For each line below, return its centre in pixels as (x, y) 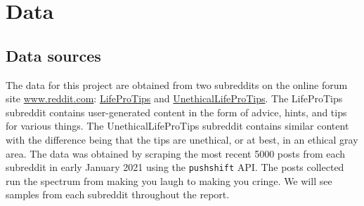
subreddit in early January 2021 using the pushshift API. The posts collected (175, 167)
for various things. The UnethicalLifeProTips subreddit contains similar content (177, 126)
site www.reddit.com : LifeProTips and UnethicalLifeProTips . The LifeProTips (174, 98)
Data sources (53, 55)
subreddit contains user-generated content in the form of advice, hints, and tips (176, 112)
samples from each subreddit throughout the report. (118, 194)
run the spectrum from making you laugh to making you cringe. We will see (169, 180)
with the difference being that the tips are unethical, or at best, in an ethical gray (182, 139)
